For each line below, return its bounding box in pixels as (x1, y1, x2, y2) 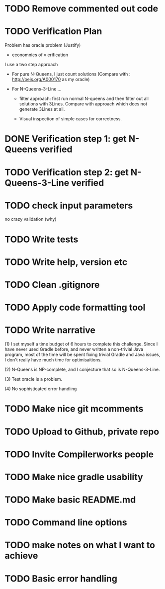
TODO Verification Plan (4, 26, 102, 37)
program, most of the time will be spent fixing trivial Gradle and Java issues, (4, 351, 161, 358)
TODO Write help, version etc (4, 256, 128, 267)
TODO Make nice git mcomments (4, 403, 144, 415)
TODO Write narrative (4, 325, 95, 336)
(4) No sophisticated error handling (4, 386, 77, 392)
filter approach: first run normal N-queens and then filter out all (19, 95, 149, 102)
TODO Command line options (4, 517, 127, 528)
